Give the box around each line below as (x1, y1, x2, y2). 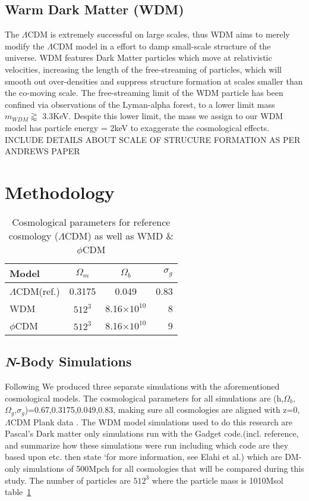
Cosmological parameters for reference (12, 214, 171, 229)
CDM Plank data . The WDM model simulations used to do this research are (10, 415, 293, 428)
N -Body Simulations (5, 352, 132, 371)
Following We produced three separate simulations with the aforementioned (5, 380, 280, 393)
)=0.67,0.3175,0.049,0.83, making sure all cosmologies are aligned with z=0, (24, 403, 300, 416)
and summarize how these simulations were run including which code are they (5, 438, 289, 451)
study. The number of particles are (5, 474, 131, 486)
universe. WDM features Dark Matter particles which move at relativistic (5, 51, 272, 64)
